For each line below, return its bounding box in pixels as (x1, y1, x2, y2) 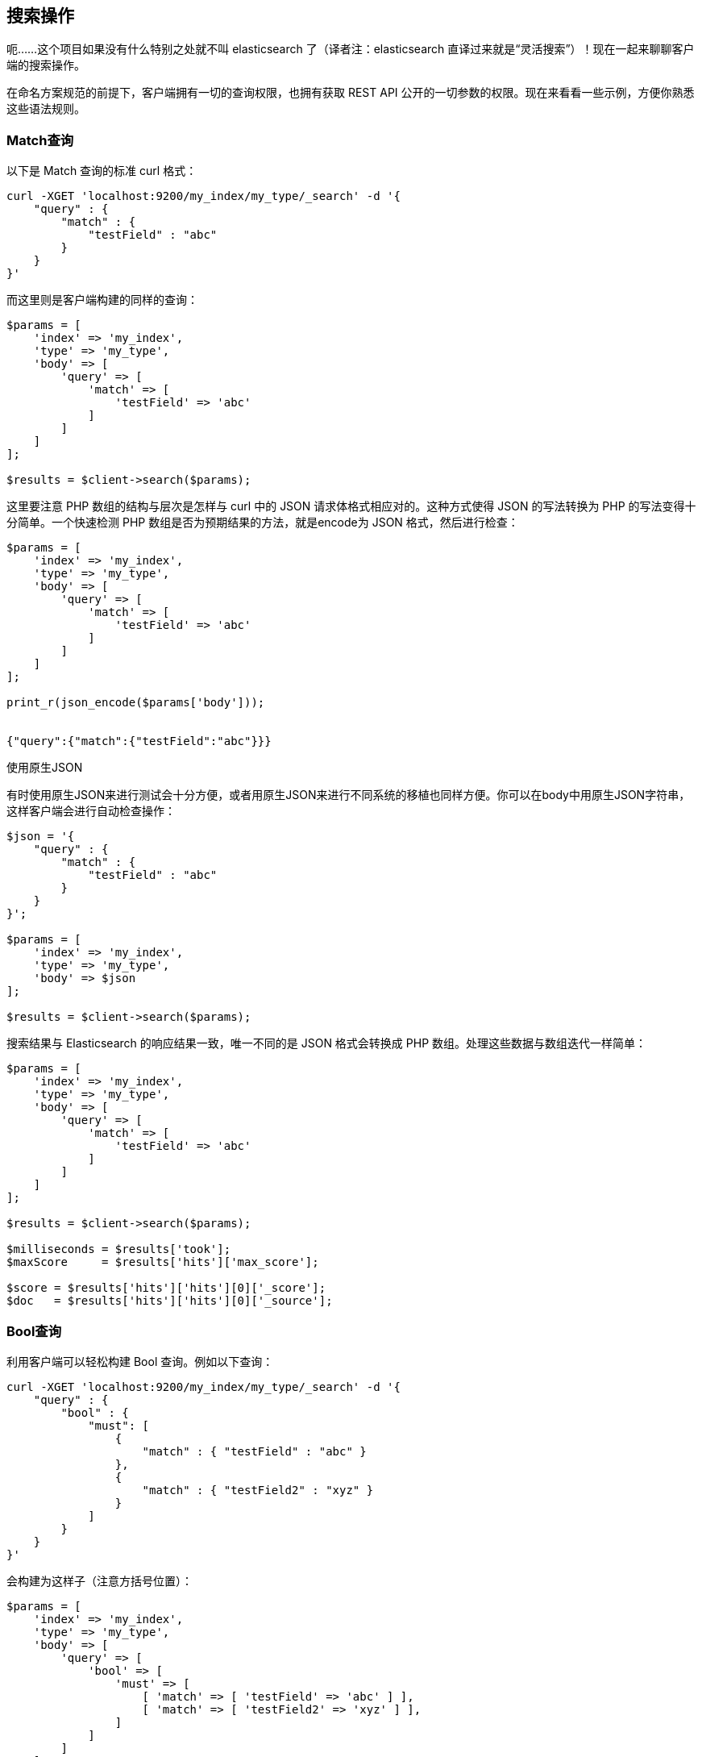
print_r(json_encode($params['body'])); (6, 696, 265, 710)
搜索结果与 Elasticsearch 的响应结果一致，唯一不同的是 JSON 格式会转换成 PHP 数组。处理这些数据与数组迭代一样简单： (6, 1036, 647, 1051)
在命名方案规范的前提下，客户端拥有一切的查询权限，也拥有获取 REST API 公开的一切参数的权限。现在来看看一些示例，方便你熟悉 (6, 85, 695, 100)
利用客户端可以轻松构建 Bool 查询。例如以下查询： (6, 1354, 274, 1368)
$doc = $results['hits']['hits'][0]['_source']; (6, 1294, 333, 1308)
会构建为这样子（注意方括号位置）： (6, 1573, 193, 1588)
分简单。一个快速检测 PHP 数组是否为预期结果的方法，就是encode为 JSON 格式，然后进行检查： (6, 515, 519, 530)
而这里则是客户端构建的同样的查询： (6, 293, 198, 307)
